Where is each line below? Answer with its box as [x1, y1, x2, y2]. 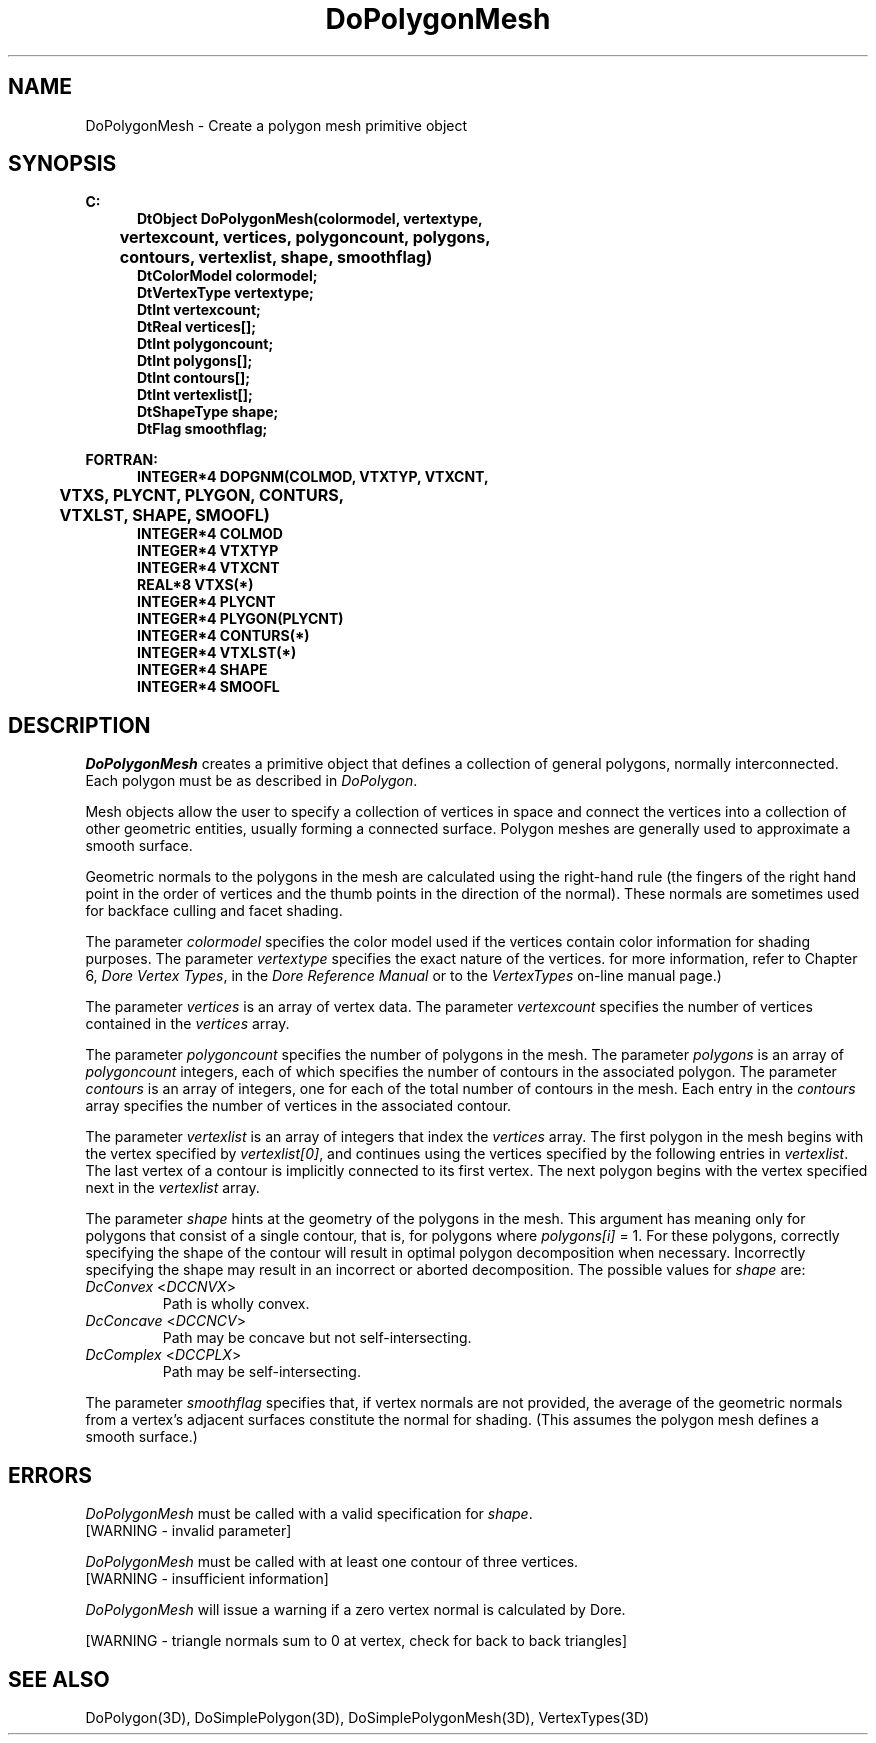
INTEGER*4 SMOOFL [137, 678, 280, 696]
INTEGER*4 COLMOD [137, 525, 283, 543]
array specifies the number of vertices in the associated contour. [85, 1097, 512, 1115]
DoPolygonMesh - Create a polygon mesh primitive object [85, 116, 468, 134]
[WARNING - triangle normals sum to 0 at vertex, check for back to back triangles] [85, 1632, 628, 1650]
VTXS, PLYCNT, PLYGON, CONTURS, [59, 485, 345, 506]
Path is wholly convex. [162, 1295, 310, 1313]
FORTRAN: [85, 451, 158, 469]
